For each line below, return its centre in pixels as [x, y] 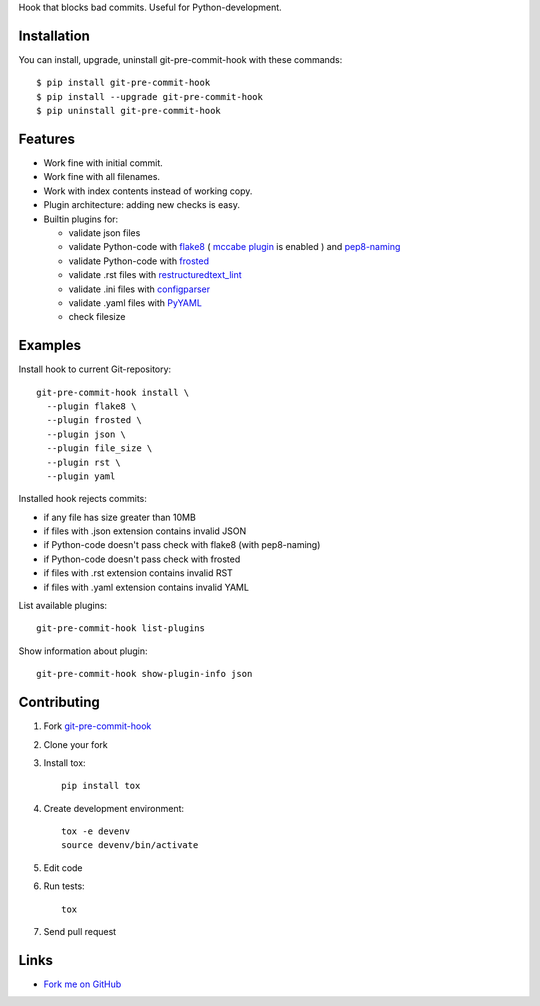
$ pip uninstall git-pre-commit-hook [129, 111]
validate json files [104, 232]
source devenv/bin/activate [130, 845]
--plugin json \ [86, 434]
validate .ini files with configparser [139, 289]
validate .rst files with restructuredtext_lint [155, 275]
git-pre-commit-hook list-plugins [120, 628]
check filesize [97, 317]
